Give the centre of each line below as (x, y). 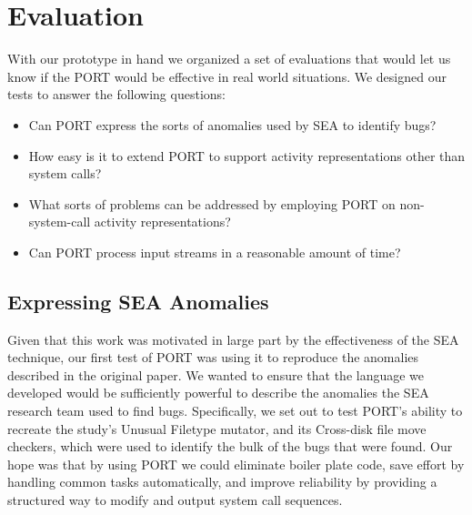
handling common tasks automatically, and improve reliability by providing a (222, 482)
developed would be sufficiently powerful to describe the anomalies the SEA (218, 393)
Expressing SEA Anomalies (138, 301)
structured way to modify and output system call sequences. (175, 500)
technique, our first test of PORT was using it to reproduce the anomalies (213, 357)
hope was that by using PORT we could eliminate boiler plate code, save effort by (236, 464)
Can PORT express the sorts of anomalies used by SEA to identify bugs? (232, 124)
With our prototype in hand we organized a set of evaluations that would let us (229, 59)
